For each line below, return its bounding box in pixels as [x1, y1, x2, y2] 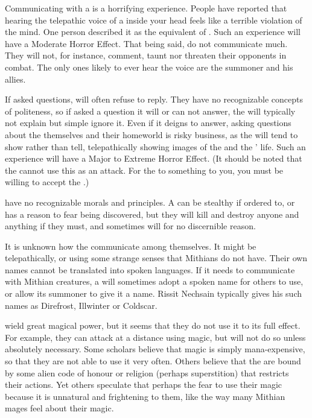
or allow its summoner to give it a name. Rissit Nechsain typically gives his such [5, 287, 302, 300]
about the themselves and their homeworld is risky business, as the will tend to [5, 128, 298, 141]
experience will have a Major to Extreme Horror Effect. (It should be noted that [5, 152, 302, 165]
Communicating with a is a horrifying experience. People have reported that [5, 2, 287, 14]
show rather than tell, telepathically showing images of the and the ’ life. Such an [5, 140, 306, 153]
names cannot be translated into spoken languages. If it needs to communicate [5, 263, 295, 276]
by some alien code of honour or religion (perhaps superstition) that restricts [5, 366, 289, 379]
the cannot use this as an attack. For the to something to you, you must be [5, 163, 284, 176]
